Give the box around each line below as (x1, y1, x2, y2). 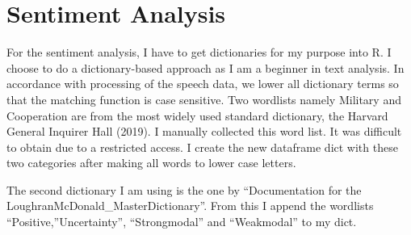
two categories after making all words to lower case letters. (6, 154, 296, 171)
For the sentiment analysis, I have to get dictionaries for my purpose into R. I (6, 44, 392, 61)
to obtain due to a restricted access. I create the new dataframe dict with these (6, 138, 398, 155)
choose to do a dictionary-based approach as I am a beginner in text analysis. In (6, 59, 405, 76)
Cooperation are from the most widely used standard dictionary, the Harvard (6, 107, 388, 124)
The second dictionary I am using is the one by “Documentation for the (6, 181, 362, 198)
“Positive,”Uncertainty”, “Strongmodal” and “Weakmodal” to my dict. (6, 213, 357, 230)
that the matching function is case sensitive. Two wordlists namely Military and (6, 90, 401, 107)
